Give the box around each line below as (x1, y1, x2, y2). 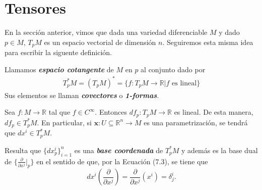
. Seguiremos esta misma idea (162, 36, 253, 47)
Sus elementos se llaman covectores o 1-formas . (5, 89, 159, 100)
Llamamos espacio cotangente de (5, 64, 114, 74)
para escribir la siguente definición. (5, 47, 112, 58)
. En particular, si (37, 117, 92, 127)
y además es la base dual (181, 145, 258, 155)
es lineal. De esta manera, (174, 107, 253, 117)
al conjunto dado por (141, 64, 206, 74)
